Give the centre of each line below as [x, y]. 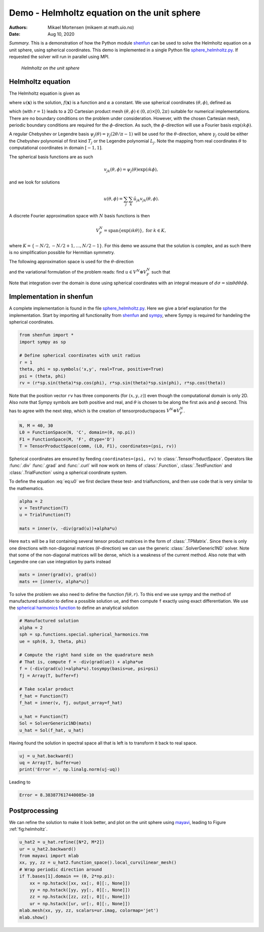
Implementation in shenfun [51, 297]
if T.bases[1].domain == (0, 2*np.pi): [67, 876]
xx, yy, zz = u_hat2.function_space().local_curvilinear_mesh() [98, 863]
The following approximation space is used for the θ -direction [71, 261]
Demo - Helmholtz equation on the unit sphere [105, 13]
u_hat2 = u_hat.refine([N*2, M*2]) [62, 842]
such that [161, 272]
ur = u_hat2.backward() [48, 849]
